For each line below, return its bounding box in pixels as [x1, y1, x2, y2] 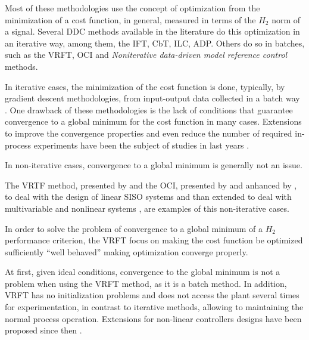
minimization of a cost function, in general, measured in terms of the [5, 13, 256, 26]
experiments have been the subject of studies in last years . [33, 138, 249, 151]
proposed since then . [5, 324, 82, 336]
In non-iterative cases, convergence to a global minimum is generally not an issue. [5, 159, 302, 171]
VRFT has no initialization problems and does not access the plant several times [5, 289, 299, 301]
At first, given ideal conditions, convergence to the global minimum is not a [5, 265, 280, 278]
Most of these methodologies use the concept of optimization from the [5, 2, 260, 14]
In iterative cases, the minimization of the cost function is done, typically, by [5, 80, 285, 92]
